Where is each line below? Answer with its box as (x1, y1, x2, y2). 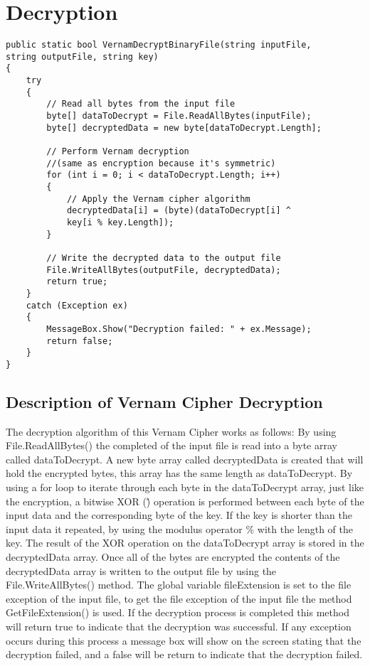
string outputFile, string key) (6, 51, 159, 62)
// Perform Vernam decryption (46, 146, 189, 157)
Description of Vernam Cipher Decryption (6, 390, 323, 412)
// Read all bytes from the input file (46, 99, 236, 109)
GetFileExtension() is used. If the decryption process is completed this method (6, 605, 349, 620)
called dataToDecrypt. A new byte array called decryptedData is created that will (6, 451, 364, 466)
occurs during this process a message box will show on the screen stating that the (6, 633, 361, 648)
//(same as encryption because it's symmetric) (46, 158, 276, 168)
